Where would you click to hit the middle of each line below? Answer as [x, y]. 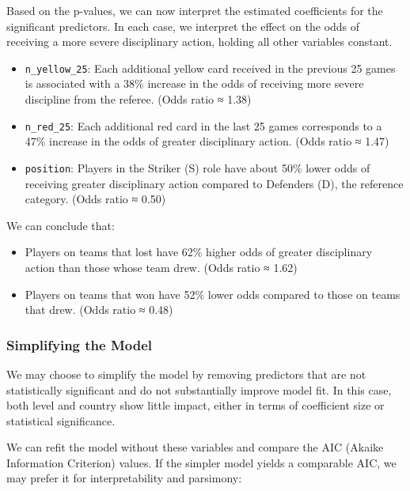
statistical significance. [61, 420]
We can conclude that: [61, 225]
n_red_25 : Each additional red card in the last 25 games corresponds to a [203, 125]
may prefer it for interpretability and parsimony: [124, 478]
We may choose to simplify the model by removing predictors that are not [186, 374]
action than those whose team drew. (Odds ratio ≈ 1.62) [161, 267]
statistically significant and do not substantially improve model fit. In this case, [199, 389]
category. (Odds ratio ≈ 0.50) [95, 199]
